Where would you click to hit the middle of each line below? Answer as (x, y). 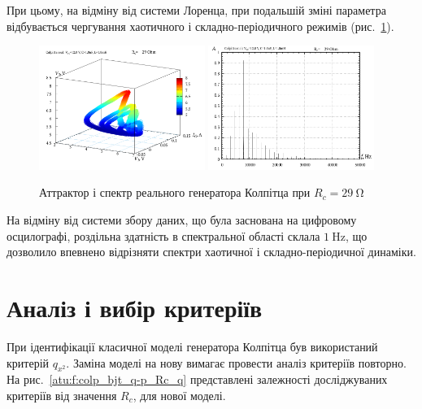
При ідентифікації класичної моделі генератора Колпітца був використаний (192, 346)
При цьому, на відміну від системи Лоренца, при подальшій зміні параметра (196, 10)
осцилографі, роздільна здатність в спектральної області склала (163, 235)
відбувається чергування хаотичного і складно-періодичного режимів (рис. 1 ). (200, 26)
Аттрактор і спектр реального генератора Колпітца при (175, 192)
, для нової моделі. (179, 395)
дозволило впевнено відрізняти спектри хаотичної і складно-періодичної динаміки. (211, 252)
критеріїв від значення (62, 395)
